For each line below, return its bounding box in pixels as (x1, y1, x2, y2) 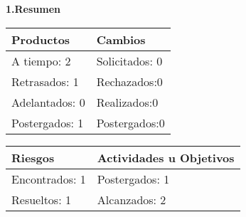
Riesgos (11, 149, 55, 166)
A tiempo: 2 (11, 52, 71, 69)
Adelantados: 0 (11, 93, 85, 110)
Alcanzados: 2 (97, 191, 166, 208)
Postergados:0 (96, 114, 165, 131)
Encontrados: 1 (11, 170, 86, 187)
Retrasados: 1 (11, 73, 79, 90)
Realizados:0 (96, 93, 159, 110)
